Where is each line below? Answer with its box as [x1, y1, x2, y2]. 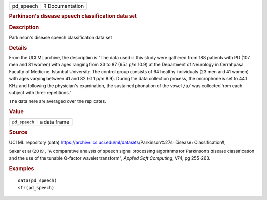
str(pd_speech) [18, 185, 55, 190]
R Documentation [43, 3, 84, 9]
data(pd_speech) [18, 178, 57, 183]
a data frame [40, 119, 69, 126]
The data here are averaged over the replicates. [9, 99, 106, 104]
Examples [9, 165, 34, 172]
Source [9, 129, 28, 136]
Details [9, 44, 27, 51]
